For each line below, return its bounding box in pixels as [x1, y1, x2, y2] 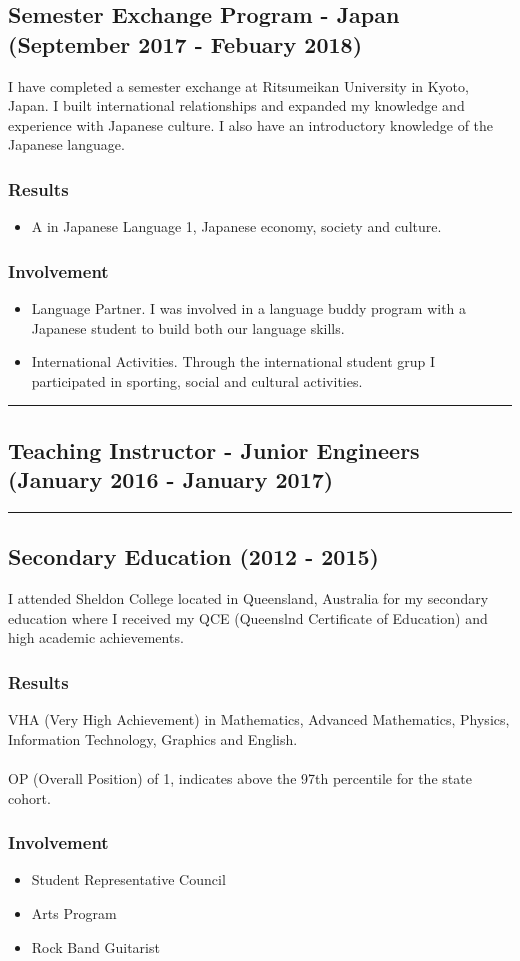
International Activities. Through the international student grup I [31, 351, 436, 372]
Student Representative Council [31, 869, 226, 890]
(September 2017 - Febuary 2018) [8, 28, 363, 59]
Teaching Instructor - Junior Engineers [8, 434, 420, 465]
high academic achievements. [8, 627, 184, 648]
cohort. [8, 787, 51, 808]
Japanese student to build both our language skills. [31, 317, 345, 338]
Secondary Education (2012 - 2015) [8, 541, 379, 572]
